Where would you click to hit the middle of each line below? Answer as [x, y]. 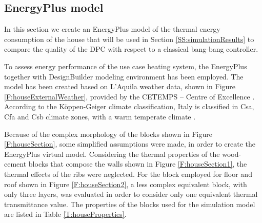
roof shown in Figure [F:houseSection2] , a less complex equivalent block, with [126, 184]
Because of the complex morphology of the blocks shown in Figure [108, 134]
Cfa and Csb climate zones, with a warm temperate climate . [100, 116]
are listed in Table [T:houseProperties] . [65, 214]
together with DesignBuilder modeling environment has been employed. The [124, 76]
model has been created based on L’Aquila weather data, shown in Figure [120, 86]
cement [15, 164]
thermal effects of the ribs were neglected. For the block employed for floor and [128, 174]
